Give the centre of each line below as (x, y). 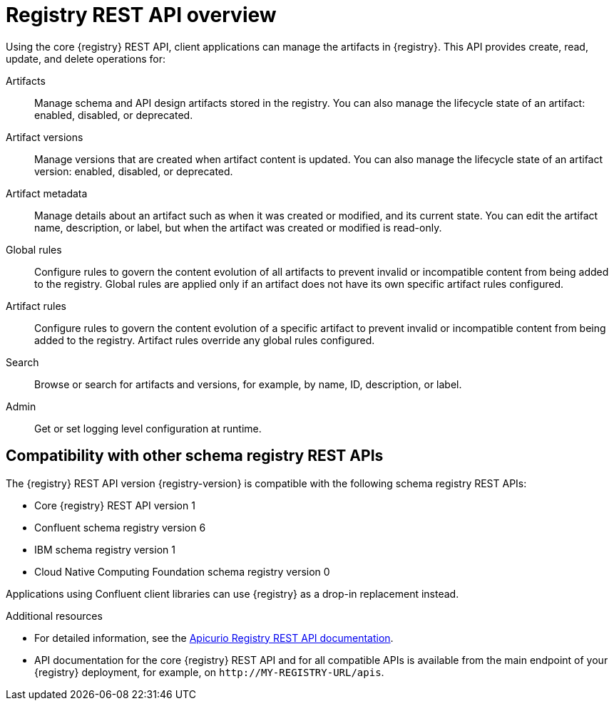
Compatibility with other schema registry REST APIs (195, 456)
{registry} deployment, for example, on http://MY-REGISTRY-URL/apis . (209, 672)
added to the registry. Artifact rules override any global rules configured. (205, 340)
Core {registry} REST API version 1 (115, 505)
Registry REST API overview (141, 15)
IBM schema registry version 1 (105, 549)
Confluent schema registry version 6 (120, 527)
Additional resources (54, 616)
